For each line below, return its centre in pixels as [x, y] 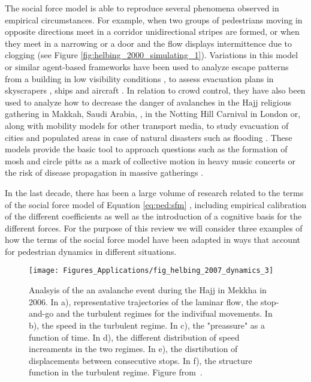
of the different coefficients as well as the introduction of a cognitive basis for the [153, 216]
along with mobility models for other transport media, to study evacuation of [147, 125]
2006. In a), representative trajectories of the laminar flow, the [144, 301]
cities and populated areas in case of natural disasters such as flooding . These [149, 137]
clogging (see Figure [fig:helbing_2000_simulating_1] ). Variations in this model [152, 55]
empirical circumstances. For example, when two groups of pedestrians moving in [154, 19]
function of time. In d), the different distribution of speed [134, 337]
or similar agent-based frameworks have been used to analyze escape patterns [147, 66]
